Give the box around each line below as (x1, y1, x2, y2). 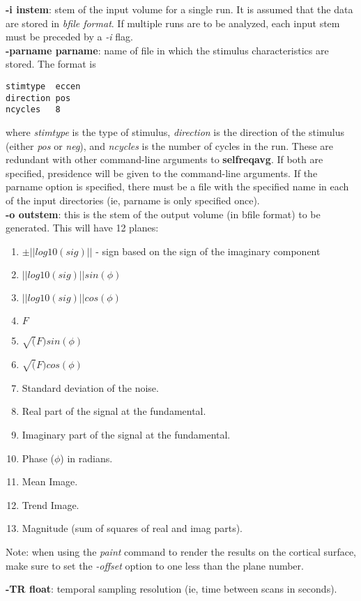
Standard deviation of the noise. (22, 380, 159, 395)
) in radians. (60, 450, 113, 465)
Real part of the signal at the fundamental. (22, 404, 206, 418)
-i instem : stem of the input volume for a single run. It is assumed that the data (6, 2, 353, 16)
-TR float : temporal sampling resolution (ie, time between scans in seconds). (6, 581, 337, 596)
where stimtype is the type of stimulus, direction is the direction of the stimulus (6, 124, 345, 139)
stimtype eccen (6, 81, 81, 91)
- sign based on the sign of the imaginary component (95, 243, 321, 258)
